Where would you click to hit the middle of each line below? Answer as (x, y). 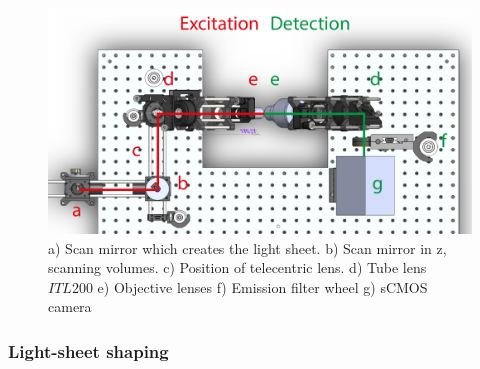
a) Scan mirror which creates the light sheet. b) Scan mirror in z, (247, 247)
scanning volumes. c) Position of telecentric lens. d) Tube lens (237, 267)
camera (70, 306)
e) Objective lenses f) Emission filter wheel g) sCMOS (262, 286)
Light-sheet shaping (88, 350)
